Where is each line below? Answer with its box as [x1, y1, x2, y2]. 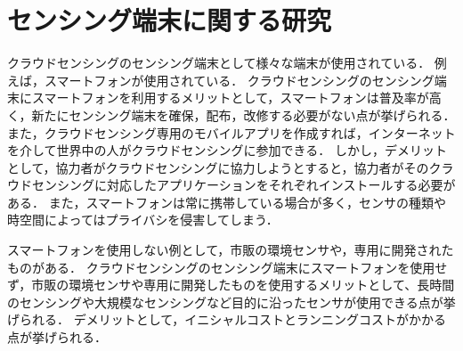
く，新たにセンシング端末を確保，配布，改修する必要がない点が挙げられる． [7, 105, 456, 124]
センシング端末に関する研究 [7, 2, 332, 38]
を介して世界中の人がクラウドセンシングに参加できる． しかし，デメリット [7, 141, 447, 159]
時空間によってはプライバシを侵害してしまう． [7, 210, 279, 229]
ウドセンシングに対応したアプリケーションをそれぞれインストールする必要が [7, 175, 456, 194]
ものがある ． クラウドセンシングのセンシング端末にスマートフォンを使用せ [7, 257, 448, 276]
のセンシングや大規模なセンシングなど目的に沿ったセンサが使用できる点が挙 [7, 292, 456, 311]
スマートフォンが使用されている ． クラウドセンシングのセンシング [44, 70, 435, 89]
